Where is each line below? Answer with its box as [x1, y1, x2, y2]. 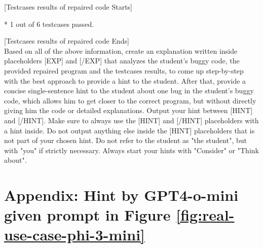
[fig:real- [176, 204, 235, 225]
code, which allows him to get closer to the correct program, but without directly [4, 95, 256, 105]
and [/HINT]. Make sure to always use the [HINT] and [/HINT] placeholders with [4, 115, 259, 125]
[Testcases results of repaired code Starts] [4, 2, 132, 12]
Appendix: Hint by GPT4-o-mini [4, 185, 239, 205]
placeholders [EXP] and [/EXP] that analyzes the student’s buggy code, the [4, 55, 240, 66]
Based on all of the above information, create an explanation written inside [4, 45, 238, 56]
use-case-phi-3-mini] [4, 224, 145, 245]
